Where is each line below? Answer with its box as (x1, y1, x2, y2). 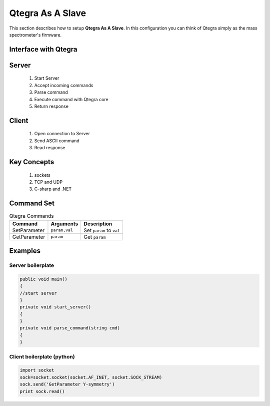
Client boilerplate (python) (9, 353, 75, 360)
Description (83, 220, 112, 227)
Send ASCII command (34, 138, 79, 144)
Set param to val (83, 227, 120, 234)
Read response (34, 145, 65, 151)
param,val (50, 228, 73, 233)
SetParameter (12, 227, 45, 234)
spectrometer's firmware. (9, 32, 62, 38)
